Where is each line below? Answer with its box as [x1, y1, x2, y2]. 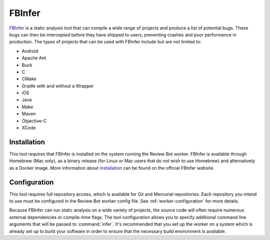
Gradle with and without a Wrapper [21, 83, 94, 89]
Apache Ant [21, 55, 46, 61]
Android [21, 48, 38, 54]
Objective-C [21, 118, 47, 124]
